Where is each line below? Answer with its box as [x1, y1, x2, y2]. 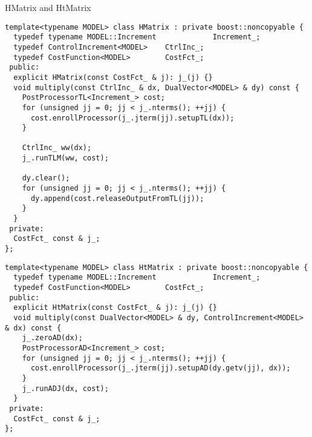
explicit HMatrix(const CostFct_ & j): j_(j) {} [13, 73, 213, 82]
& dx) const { [5, 323, 62, 332]
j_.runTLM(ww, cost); [22, 154, 109, 163]
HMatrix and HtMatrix [5, 1, 91, 13]
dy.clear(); [22, 174, 70, 183]
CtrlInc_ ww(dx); [22, 143, 92, 153]
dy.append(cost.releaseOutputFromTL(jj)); [30, 194, 204, 203]
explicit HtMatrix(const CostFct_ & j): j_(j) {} [13, 303, 217, 312]
